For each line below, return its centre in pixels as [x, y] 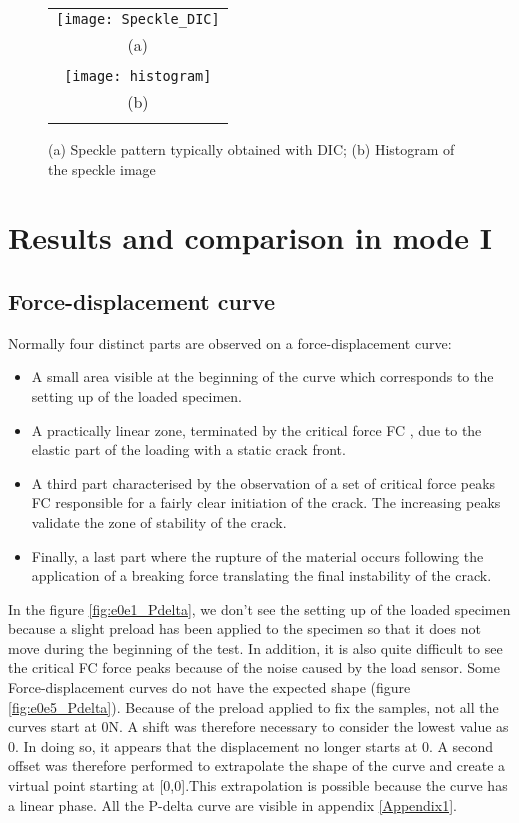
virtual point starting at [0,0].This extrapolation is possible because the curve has [258, 785]
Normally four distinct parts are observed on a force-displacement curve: [230, 342]
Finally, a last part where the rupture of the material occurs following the [257, 555]
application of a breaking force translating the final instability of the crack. [261, 575]
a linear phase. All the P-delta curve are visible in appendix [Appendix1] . [232, 804]
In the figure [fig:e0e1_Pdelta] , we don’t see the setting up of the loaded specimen [259, 608]
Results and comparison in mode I [250, 237]
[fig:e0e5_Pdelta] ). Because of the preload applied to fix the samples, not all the [253, 706]
